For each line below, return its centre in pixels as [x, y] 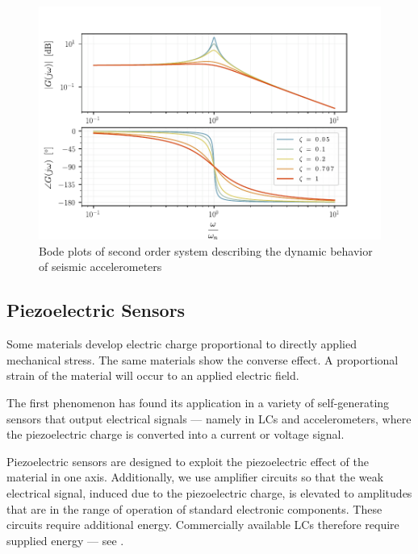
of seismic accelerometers [100, 267]
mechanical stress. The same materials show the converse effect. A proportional [203, 359]
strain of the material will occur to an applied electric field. [153, 375]
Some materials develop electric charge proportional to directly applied [182, 344]
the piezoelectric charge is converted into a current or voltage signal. [176, 434]
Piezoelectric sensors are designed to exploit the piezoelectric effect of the [188, 461]
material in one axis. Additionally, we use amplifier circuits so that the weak [195, 477]
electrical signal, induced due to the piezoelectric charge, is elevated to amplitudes [209, 492]
